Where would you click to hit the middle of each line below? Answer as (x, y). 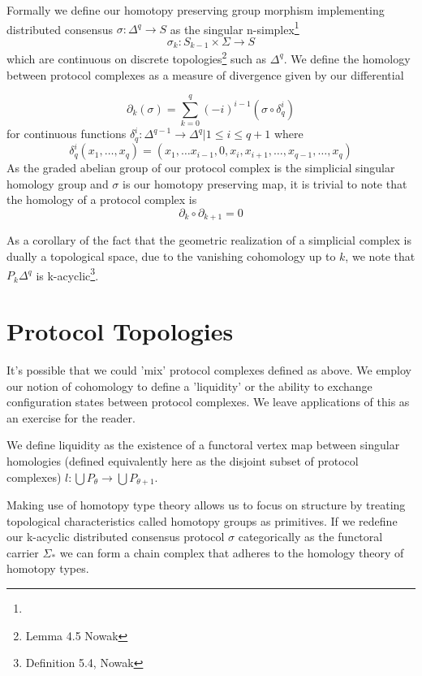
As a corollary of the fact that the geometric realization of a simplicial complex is (209, 240)
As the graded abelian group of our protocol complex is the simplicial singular (201, 168)
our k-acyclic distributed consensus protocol (116, 537)
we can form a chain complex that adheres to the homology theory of (232, 552)
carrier (23, 552)
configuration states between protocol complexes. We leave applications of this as (208, 402)
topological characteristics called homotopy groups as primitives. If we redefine (202, 520)
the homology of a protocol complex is (102, 199)
